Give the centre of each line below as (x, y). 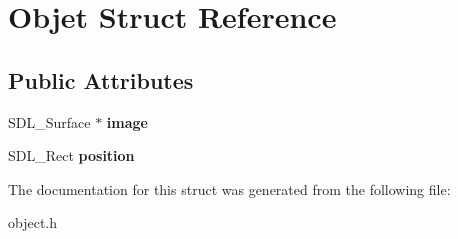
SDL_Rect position (71, 155)
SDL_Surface (49, 121)
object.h (33, 222)
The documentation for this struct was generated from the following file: (229, 188)
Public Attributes (101, 79)
